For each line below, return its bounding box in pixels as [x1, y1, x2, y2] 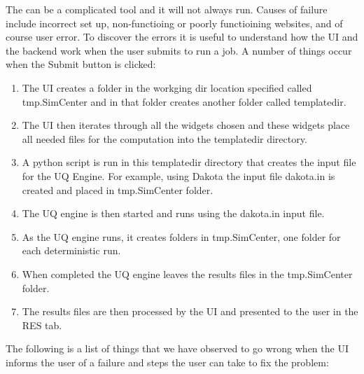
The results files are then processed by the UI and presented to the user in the [22, 304, 358, 319]
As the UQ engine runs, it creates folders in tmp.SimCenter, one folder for [22, 229, 341, 244]
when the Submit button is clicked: [6, 57, 156, 71]
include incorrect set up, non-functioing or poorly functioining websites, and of [6, 15, 343, 30]
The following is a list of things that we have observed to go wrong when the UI [6, 341, 349, 356]
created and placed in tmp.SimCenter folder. [22, 182, 213, 197]
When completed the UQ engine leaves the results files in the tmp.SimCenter [22, 266, 353, 281]
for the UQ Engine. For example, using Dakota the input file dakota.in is [22, 168, 335, 183]
